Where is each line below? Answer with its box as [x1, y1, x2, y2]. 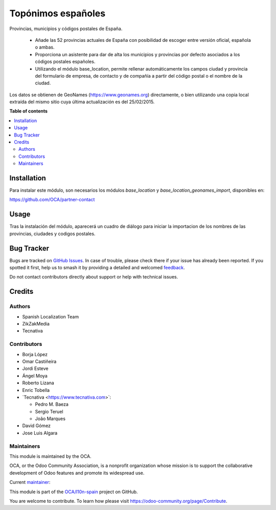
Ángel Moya [22, 373, 48, 379]
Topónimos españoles [9, 8, 106, 19]
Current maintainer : [9, 479, 51, 485]
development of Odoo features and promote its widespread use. [9, 470, 145, 476]
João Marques [35, 415, 66, 422]
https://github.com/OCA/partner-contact [9, 197, 95, 203]
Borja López [22, 351, 48, 357]
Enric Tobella [22, 387, 50, 393]
